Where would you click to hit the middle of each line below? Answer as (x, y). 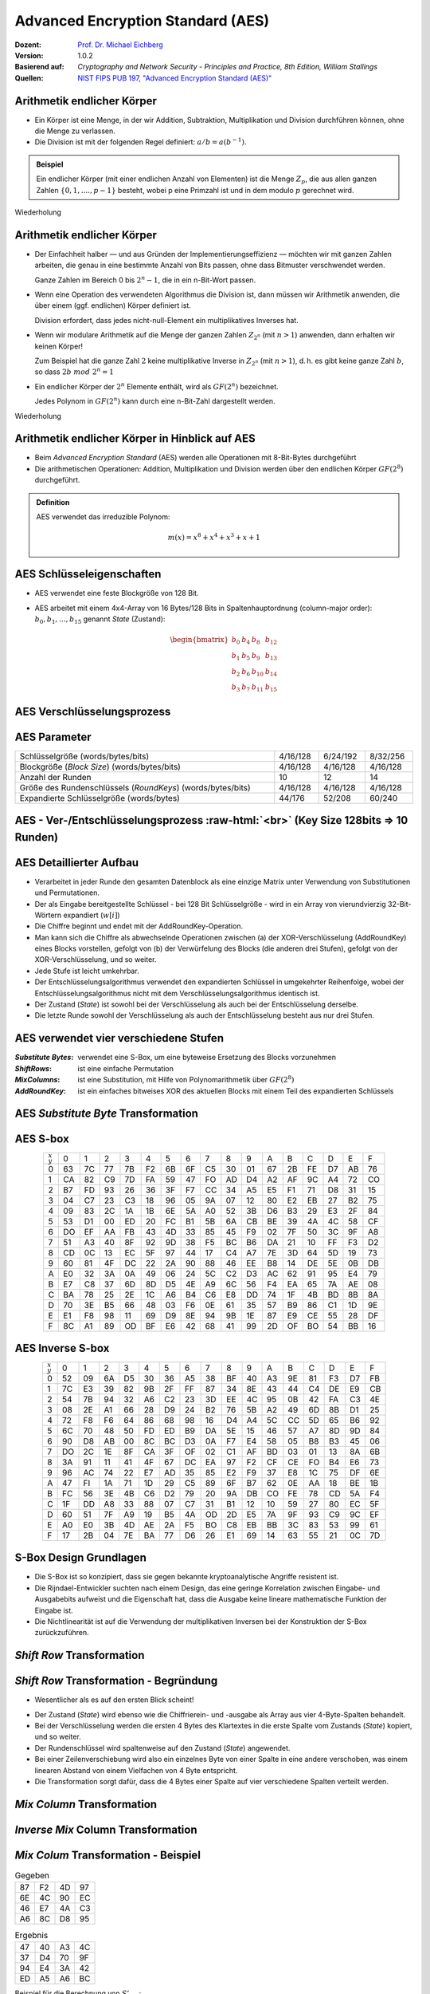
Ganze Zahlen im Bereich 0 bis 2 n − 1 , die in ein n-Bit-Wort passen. (145, 280)
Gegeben (32, 1876)
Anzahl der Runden (55, 777)
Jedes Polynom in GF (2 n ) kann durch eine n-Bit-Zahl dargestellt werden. (155, 401)
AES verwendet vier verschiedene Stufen (119, 1038)
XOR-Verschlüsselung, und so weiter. (96, 960)
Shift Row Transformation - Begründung (116, 1681)
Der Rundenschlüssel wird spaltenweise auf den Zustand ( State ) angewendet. (162, 1748)
